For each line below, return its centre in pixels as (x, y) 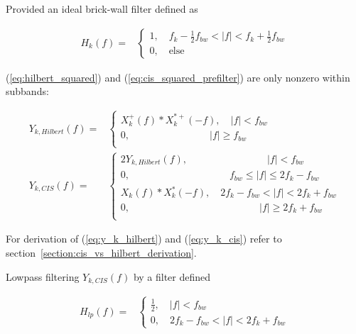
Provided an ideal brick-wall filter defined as (102, 9)
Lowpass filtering (43, 276)
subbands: (27, 91)
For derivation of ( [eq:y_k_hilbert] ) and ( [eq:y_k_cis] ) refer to (144, 239)
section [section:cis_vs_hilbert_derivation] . (101, 252)
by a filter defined (172, 276)
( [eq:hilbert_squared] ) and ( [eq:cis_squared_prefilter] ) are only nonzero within (178, 77)
